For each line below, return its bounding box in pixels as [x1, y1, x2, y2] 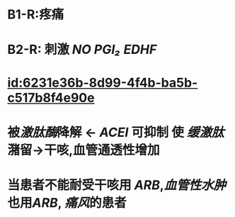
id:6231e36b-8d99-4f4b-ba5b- [7, 74, 198, 91]
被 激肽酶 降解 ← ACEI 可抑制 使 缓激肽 [7, 124, 224, 140]
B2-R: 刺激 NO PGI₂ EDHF [7, 42, 157, 57]
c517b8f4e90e [7, 89, 95, 106]
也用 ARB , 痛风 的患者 [7, 194, 127, 211]
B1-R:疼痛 [7, 6, 64, 23]
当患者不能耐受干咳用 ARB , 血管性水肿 [7, 177, 227, 193]
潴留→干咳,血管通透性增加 [7, 142, 161, 158]
